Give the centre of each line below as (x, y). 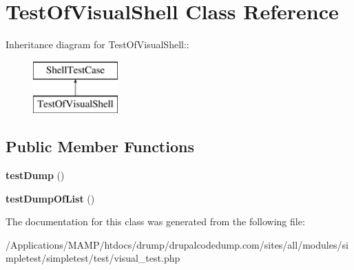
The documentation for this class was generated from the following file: (155, 221)
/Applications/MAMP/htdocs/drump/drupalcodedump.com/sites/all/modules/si (177, 244)
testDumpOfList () (50, 198)
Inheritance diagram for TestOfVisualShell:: (97, 44)
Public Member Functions (100, 146)
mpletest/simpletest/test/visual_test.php (93, 258)
